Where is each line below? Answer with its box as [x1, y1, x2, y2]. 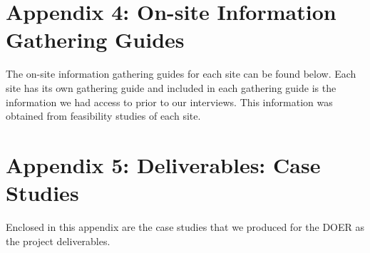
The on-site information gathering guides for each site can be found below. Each [6, 66, 356, 81]
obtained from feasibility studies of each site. [6, 108, 201, 123]
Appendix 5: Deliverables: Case [6, 150, 321, 179]
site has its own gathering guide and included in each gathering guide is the [6, 80, 336, 95]
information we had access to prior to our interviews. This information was [6, 94, 333, 109]
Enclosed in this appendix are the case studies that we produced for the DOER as [6, 220, 365, 234]
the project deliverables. [6, 233, 111, 248]
